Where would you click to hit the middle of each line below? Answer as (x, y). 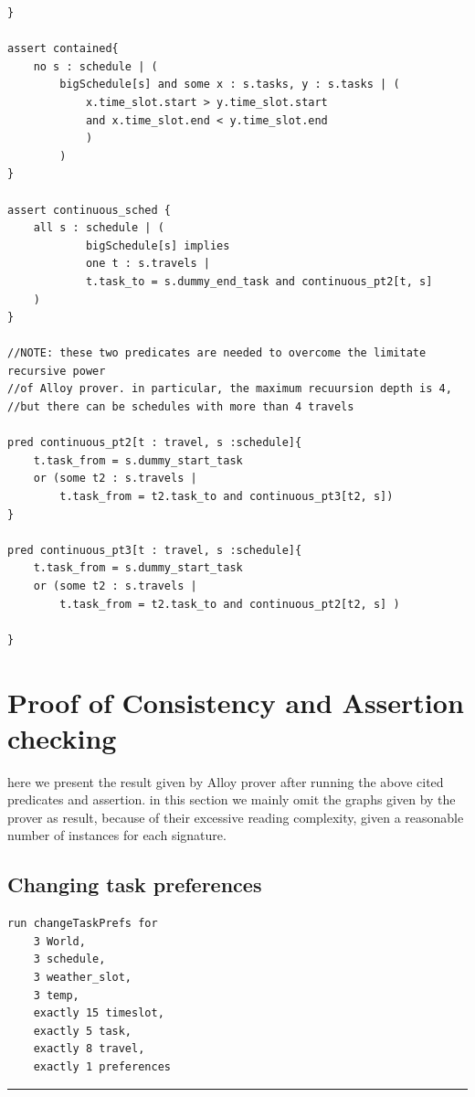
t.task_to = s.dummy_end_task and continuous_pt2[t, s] (259, 281)
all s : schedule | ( (99, 228)
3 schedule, (69, 959)
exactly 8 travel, (89, 1049)
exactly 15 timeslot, (99, 1013)
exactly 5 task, (83, 1031)
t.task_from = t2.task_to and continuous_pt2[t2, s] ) (230, 604)
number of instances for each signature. (117, 835)
